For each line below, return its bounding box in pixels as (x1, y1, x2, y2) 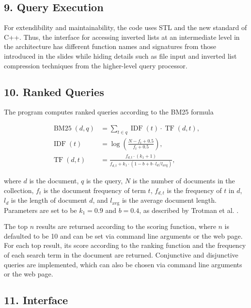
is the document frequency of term (43, 185, 146, 195)
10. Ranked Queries (4, 84, 104, 99)
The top (4, 221, 28, 231)
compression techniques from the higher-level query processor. (4, 60, 188, 70)
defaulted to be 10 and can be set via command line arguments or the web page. (4, 230, 243, 241)
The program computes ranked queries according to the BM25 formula (4, 107, 214, 117)
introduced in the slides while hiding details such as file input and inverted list (4, 50, 237, 61)
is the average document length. (122, 195, 217, 205)
